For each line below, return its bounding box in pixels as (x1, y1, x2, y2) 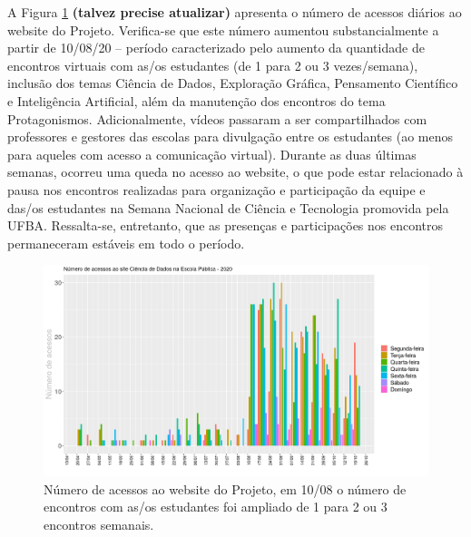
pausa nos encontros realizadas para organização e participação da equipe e (7, 180, 426, 199)
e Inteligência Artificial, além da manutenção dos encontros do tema (7, 91, 386, 110)
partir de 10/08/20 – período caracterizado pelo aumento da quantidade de (7, 38, 425, 57)
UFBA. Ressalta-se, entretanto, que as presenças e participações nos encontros (7, 216, 444, 235)
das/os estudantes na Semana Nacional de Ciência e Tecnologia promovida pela (7, 198, 449, 217)
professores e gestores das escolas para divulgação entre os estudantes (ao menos (7, 127, 454, 146)
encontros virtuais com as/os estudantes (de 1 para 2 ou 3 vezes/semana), (7, 55, 418, 74)
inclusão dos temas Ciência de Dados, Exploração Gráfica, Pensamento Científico (7, 73, 458, 93)
